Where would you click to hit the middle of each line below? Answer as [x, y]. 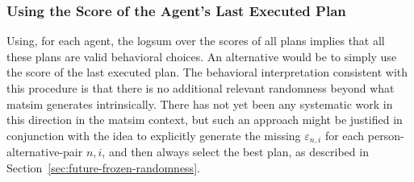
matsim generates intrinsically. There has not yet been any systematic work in [200, 103]
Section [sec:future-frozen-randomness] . [103, 167]
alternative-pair [45, 152]
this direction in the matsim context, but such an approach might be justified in [205, 120]
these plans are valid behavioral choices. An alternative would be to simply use [202, 56]
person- [386, 135]
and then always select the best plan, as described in [238, 152]
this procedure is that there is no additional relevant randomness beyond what [201, 88]
